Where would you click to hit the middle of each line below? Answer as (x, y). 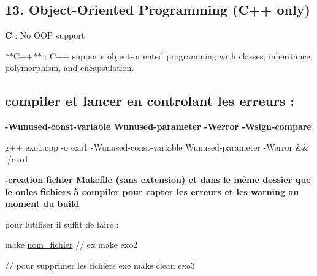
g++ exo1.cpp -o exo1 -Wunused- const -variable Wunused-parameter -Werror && (157, 147)
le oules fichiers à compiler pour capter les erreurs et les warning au (152, 191)
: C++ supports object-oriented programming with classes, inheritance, (178, 55)
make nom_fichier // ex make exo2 (71, 244)
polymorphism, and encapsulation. (70, 68)
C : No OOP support (45, 35)
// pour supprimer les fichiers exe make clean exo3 (100, 265)
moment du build (42, 203)
